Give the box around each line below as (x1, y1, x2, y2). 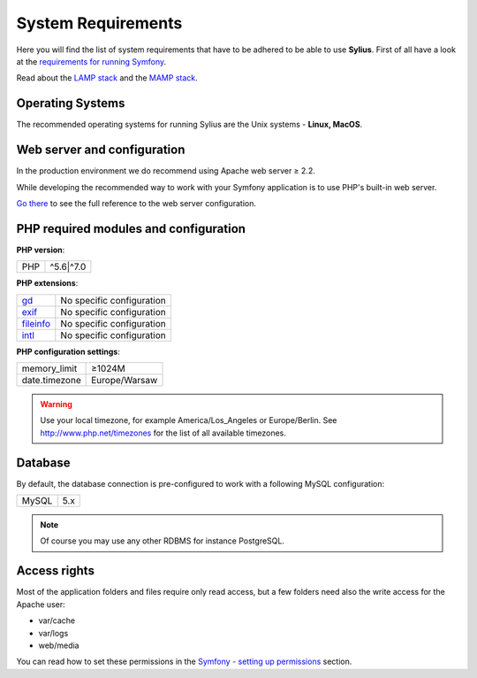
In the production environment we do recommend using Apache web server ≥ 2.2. (16, 166, 315, 176)
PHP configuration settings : (16, 346, 121, 357)
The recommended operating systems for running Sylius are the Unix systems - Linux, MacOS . (16, 119, 363, 130)
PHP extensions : (16, 278, 79, 289)
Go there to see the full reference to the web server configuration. (16, 197, 256, 208)
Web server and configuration (16, 143, 185, 158)
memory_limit (21, 363, 78, 374)
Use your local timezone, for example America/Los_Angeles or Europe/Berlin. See (40, 415, 337, 426)
